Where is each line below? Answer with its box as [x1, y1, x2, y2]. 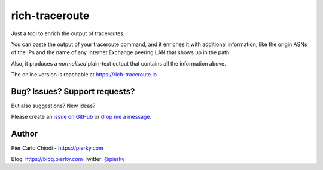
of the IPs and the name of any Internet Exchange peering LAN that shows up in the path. [11, 49, 231, 56]
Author [11, 129, 38, 139]
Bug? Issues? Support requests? [11, 86, 135, 97]
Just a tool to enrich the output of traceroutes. [11, 30, 125, 37]
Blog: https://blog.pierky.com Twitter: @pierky [11, 155, 125, 162]
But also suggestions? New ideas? [11, 102, 96, 110]
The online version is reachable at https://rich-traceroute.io [11, 71, 157, 78]
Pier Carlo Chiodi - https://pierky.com [11, 144, 104, 152]
